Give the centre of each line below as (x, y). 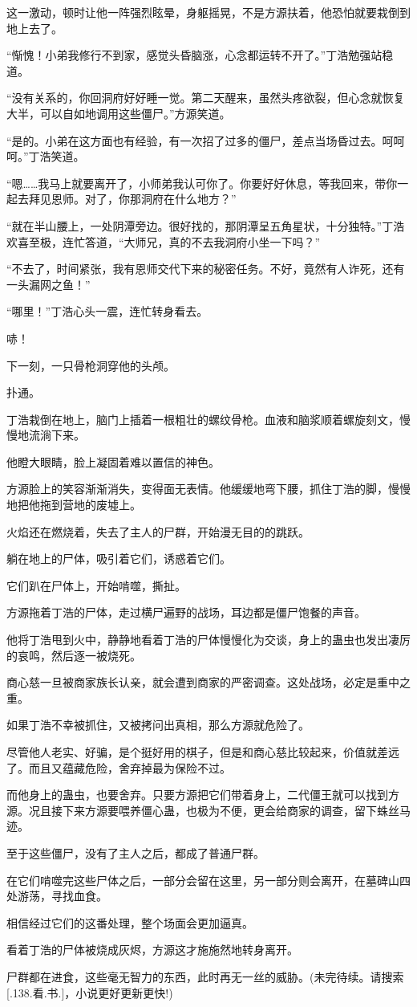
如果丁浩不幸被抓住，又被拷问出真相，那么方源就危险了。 (158, 725)
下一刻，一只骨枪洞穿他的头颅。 (91, 365)
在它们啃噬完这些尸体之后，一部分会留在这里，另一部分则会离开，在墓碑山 (203, 880)
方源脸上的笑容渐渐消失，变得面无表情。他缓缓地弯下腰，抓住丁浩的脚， (197, 489)
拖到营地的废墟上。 (90, 505)
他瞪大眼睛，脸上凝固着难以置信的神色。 (113, 461)
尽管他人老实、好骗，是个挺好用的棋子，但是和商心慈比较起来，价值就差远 (203, 752)
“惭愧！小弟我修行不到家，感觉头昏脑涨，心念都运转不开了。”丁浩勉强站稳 (200, 55)
